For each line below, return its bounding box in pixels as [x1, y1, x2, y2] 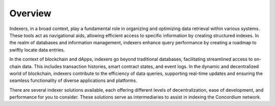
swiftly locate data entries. [9, 46, 65, 53]
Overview [9, 8, 51, 19]
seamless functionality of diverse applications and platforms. [9, 77, 137, 84]
